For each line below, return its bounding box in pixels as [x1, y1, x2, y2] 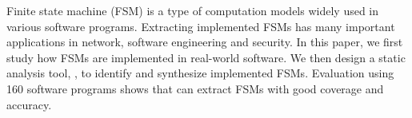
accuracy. [6, 96, 52, 112]
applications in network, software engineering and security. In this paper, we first [6, 33, 403, 50]
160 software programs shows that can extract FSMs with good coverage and [6, 80, 384, 96]
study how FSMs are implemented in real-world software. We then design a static [6, 49, 406, 65]
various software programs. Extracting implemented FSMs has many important [6, 18, 395, 34]
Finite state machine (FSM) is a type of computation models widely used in [6, 2, 379, 18]
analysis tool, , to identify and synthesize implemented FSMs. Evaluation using [6, 65, 394, 81]
